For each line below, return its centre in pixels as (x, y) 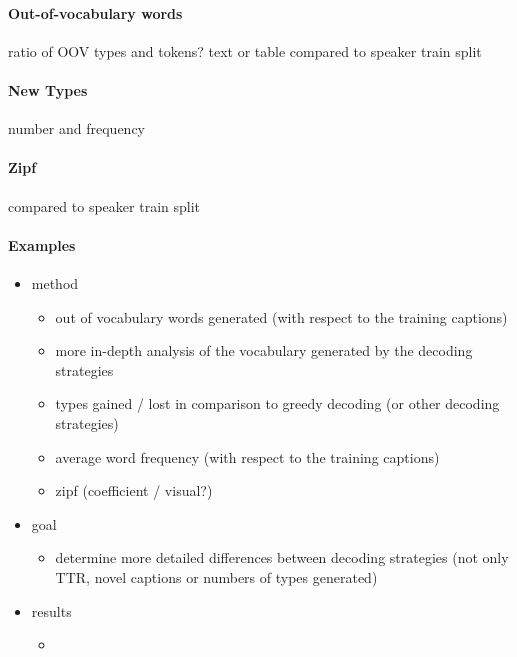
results (51, 610)
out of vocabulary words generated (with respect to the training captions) (281, 316)
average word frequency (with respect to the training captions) (247, 456)
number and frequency (76, 128)
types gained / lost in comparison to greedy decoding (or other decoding (277, 403)
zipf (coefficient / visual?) (134, 490)
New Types (48, 89)
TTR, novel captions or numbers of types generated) (216, 576)
